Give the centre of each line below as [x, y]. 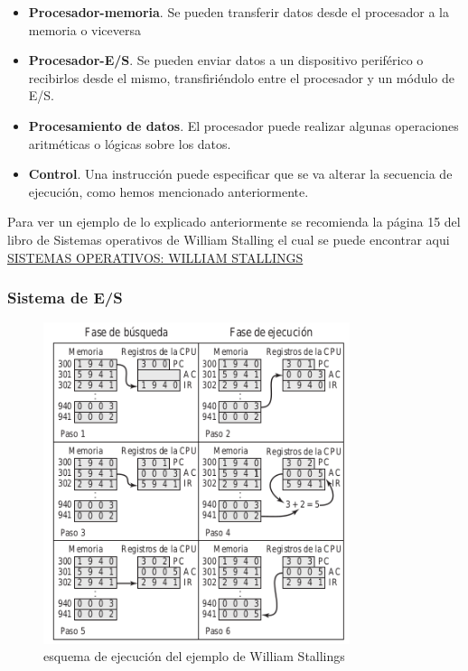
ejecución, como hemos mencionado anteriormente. [168, 191]
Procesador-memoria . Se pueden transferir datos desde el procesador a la [239, 12]
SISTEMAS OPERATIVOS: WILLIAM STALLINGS [155, 257]
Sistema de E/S [65, 298]
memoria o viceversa [84, 29]
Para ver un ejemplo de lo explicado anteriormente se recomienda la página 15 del [234, 222]
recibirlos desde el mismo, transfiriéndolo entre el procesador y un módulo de [242, 77]
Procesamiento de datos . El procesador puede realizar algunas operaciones [243, 125]
